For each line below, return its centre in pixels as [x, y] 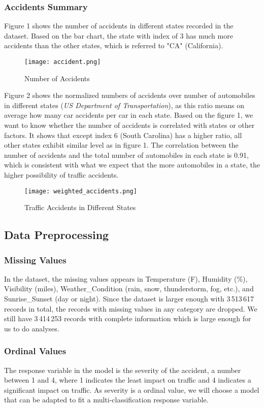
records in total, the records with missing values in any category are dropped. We [131, 308]
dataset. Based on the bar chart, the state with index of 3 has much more [119, 35]
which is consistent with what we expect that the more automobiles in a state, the [132, 165]
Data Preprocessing [57, 235]
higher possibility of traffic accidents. [61, 175]
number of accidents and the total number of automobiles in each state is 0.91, [126, 155]
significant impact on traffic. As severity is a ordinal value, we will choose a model [132, 389]
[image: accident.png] [63, 62]
